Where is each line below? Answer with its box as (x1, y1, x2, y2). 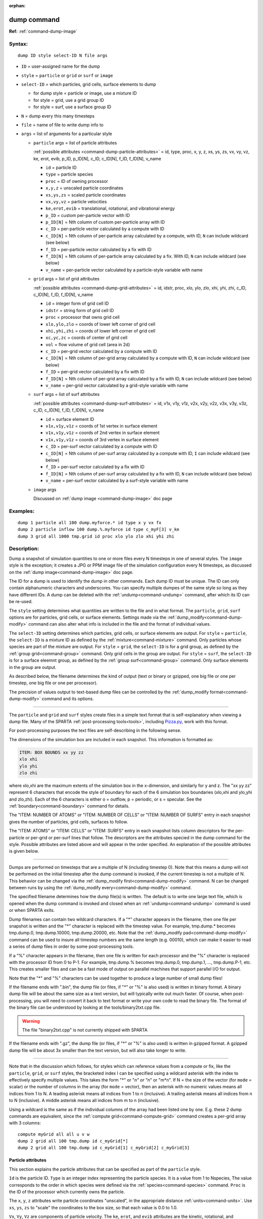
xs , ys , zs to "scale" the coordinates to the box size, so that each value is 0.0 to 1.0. (9, 1204, 178, 1210)
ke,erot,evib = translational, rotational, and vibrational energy (45, 205, 175, 212)
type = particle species (45, 171, 94, 177)
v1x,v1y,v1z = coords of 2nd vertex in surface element (45, 430, 160, 436)
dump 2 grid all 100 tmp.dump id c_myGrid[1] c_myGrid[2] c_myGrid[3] (18, 1145, 190, 1151)
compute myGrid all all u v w (18, 1131, 90, 1137)
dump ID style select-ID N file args (18, 53, 108, 58)
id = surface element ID (45, 416, 94, 422)
